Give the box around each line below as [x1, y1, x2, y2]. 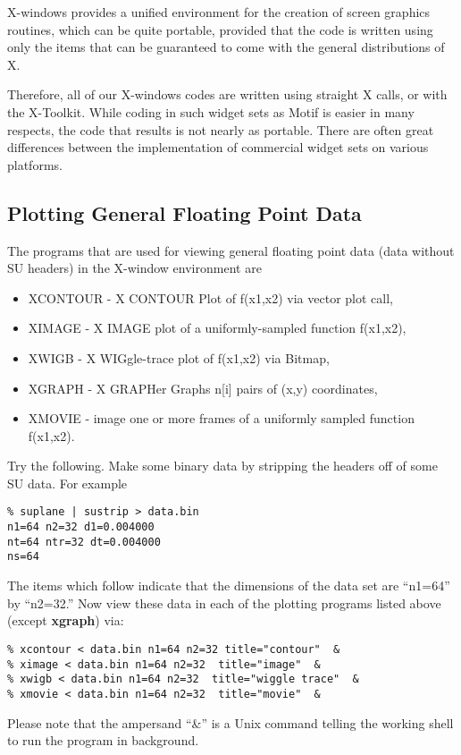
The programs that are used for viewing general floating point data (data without [7, 241, 455, 259]
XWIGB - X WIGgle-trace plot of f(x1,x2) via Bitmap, [28, 348, 330, 367]
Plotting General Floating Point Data [7, 199, 362, 226]
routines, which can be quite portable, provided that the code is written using [7, 20, 433, 38]
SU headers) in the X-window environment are [7, 259, 262, 277]
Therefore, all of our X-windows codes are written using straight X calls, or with [7, 85, 448, 104]
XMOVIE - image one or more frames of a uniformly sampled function [28, 409, 415, 428]
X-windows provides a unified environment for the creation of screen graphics [7, 3, 431, 21]
